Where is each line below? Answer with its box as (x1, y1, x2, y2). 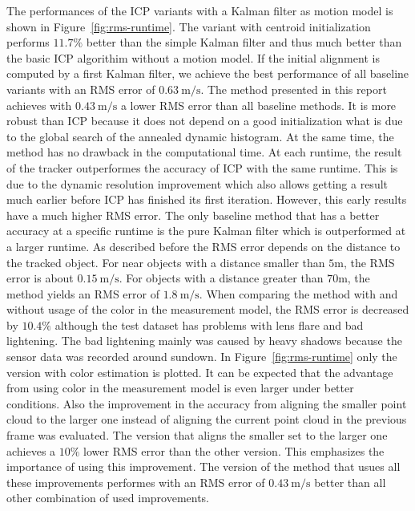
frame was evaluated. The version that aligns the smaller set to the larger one (6, 427, 388, 444)
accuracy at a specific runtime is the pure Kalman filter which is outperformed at (6, 222, 406, 239)
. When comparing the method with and (199, 285, 398, 302)
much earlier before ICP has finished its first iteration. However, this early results (6, 191, 407, 208)
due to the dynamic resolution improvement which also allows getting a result (6, 175, 389, 192)
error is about (6, 270, 74, 286)
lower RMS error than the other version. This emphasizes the (83, 442, 385, 459)
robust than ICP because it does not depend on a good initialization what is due (6, 112, 403, 129)
